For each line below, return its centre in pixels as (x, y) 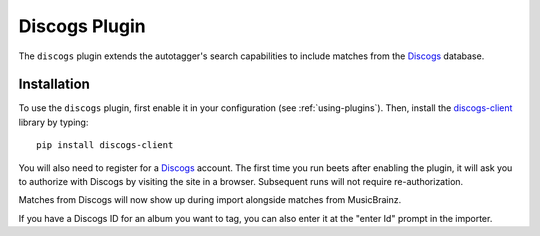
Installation (54, 84)
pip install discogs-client (105, 145)
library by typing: (53, 122)
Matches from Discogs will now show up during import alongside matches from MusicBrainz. (210, 200)
